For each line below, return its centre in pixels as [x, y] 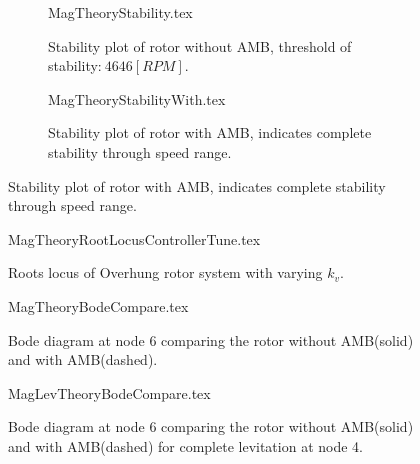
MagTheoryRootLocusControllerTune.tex [134, 238]
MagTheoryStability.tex [120, 12]
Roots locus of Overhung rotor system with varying [165, 272]
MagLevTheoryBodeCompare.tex [109, 392]
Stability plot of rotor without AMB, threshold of [200, 45]
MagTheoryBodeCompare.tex [98, 305]
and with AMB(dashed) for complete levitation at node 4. [185, 445]
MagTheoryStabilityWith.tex [137, 98]
